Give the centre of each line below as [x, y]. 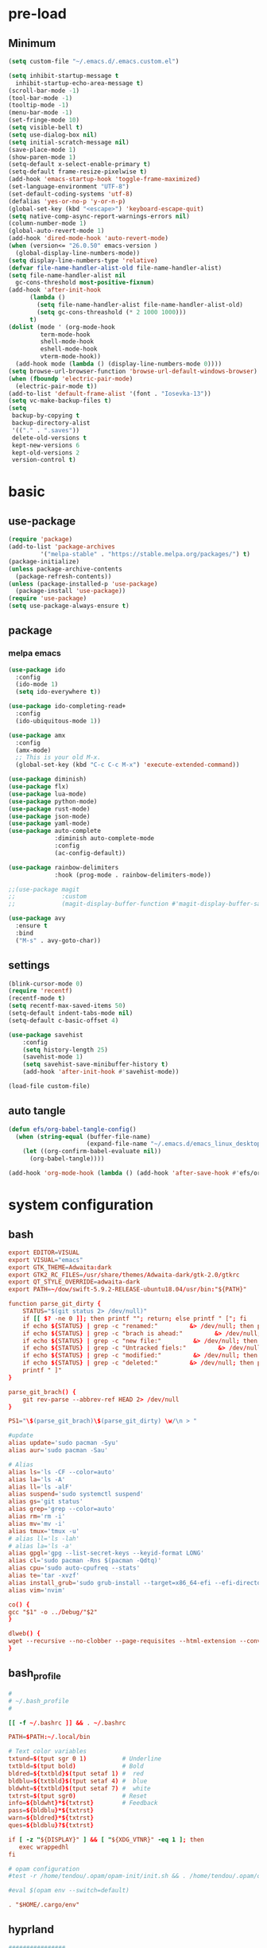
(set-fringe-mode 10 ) [44, 120]
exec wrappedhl [44, 1847]
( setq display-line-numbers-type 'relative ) [83, 260]
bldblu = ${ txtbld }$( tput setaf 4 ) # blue [78, 1781]
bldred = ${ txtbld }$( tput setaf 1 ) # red [76, 1773]
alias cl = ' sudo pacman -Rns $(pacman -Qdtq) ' [85, 1561]
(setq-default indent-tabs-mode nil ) [71, 1013]
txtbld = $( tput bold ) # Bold [76, 1766]
